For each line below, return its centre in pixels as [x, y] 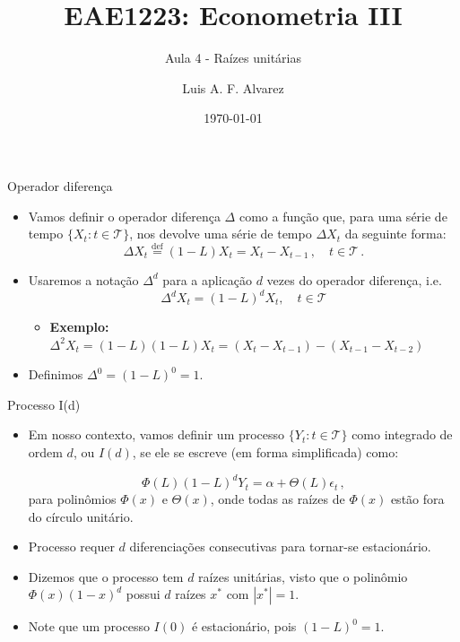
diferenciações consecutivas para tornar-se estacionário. [280, 547]
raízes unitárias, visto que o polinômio [303, 576]
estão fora [417, 499]
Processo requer [71, 547]
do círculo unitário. [81, 516]
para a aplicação [207, 279]
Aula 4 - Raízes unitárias [233, 58]
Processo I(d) [44, 404]
